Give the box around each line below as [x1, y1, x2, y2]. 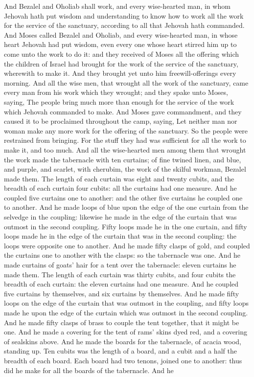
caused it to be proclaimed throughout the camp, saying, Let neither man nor [4, 116, 237, 126]
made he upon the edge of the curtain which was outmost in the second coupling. [4, 308, 248, 317]
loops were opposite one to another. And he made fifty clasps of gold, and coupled [4, 240, 250, 250]
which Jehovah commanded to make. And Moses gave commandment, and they [4, 106, 242, 116]
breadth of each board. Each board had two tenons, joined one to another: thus [4, 355, 242, 365]
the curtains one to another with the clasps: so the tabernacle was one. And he [4, 250, 241, 260]
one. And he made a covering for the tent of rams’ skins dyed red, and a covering [4, 327, 248, 337]
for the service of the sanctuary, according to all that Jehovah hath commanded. [4, 20, 245, 30]
